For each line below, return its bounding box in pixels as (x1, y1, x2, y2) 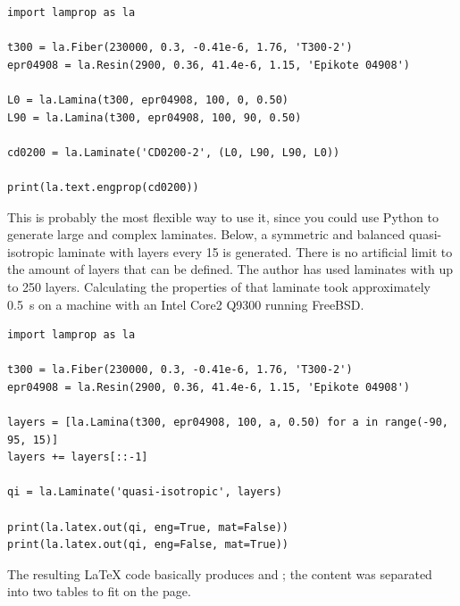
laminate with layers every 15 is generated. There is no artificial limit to (57, 242, 453, 261)
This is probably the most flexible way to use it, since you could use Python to (7, 207, 439, 226)
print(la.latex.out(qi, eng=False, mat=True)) (7, 538, 289, 552)
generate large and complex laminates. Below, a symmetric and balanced (7, 225, 406, 244)
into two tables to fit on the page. (7, 582, 191, 601)
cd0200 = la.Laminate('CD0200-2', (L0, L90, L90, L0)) (7, 145, 340, 159)
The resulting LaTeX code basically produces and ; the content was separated (7, 564, 432, 583)
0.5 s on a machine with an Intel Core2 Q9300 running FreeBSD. (7, 295, 364, 313)
